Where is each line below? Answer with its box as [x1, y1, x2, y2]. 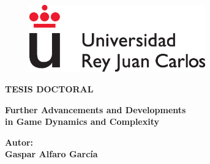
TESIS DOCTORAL [5, 82, 94, 95]
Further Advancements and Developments [5, 103, 186, 116]
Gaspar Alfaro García [5, 147, 98, 160]
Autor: [5, 135, 34, 148]
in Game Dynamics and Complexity [5, 115, 160, 128]
